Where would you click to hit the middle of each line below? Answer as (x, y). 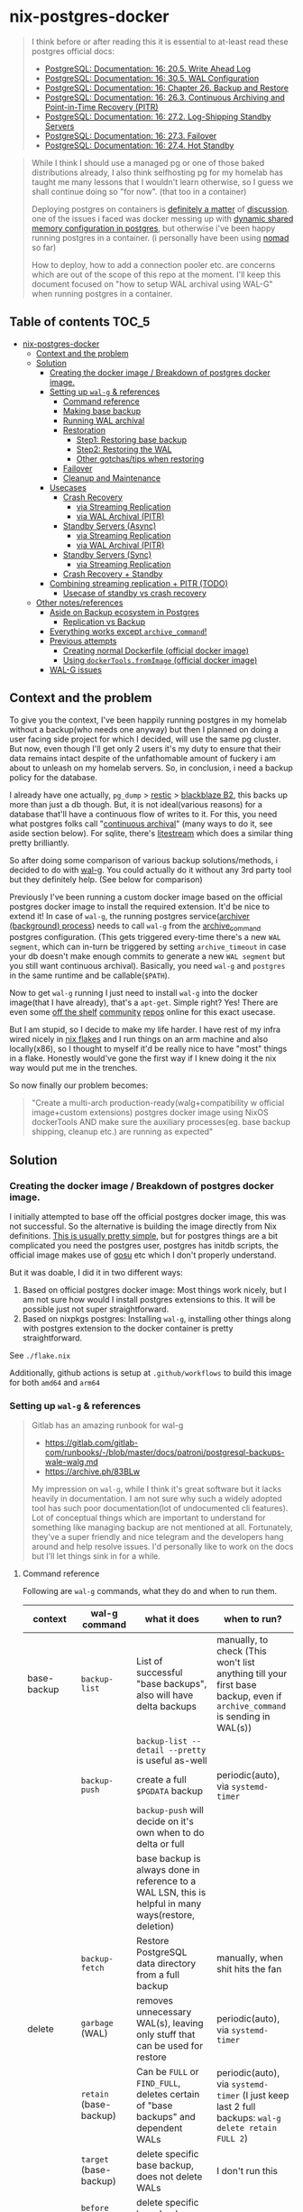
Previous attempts (83, 641)
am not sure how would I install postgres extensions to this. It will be (149, 1300)
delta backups (166, 1707)
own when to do (170, 1833)
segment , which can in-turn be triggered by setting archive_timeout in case (148, 947)
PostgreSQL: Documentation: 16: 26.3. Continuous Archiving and (165, 97)
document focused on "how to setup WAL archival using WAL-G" (152, 284)
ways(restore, (166, 1915)
